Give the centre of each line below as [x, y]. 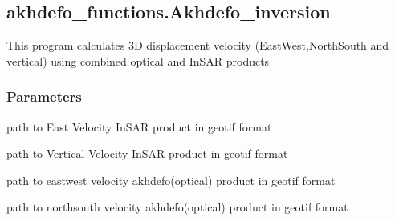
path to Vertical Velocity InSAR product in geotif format [147, 153]
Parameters [44, 96]
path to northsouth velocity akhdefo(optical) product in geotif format [177, 207]
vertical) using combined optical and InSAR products [138, 60]
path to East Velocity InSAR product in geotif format [139, 126]
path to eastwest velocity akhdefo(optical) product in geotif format [171, 180]
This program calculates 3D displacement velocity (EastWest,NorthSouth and [198, 45]
